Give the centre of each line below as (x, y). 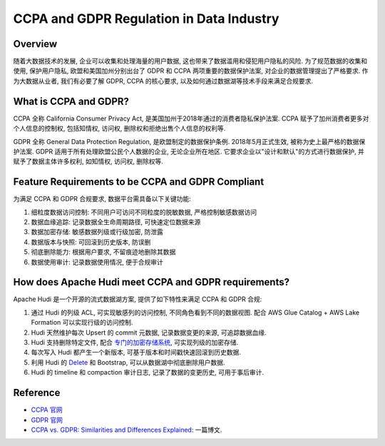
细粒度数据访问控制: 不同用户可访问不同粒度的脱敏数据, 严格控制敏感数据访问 (144, 212)
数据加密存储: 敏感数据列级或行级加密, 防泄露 (97, 232)
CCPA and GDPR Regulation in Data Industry (146, 19)
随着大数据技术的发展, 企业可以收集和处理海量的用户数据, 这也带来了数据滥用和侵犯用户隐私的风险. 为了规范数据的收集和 (190, 61)
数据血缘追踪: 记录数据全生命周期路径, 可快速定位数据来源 (116, 222)
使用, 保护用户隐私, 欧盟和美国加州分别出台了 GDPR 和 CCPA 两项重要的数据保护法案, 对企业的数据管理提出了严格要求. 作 (191, 71)
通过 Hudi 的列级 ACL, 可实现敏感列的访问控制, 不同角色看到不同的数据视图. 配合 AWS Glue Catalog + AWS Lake (195, 312)
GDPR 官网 (47, 420)
